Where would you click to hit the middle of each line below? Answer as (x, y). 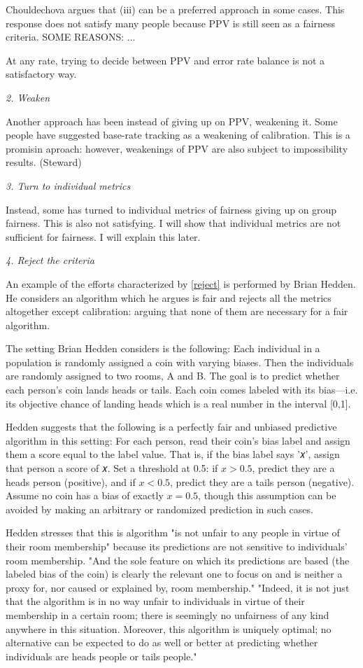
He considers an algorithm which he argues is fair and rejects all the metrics (169, 297)
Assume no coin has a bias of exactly (85, 495)
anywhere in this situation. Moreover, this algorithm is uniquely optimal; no (169, 628)
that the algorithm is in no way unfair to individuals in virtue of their (155, 601)
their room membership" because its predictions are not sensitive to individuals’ (177, 546)
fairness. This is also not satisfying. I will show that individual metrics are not (173, 223)
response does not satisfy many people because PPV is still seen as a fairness (171, 23)
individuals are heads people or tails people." (101, 656)
